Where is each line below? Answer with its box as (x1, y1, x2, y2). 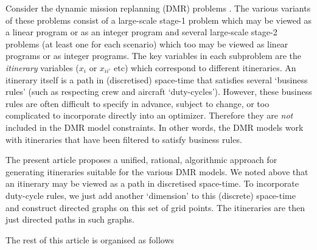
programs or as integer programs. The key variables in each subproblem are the (5, 49, 302, 62)
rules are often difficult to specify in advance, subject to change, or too (5, 97, 270, 109)
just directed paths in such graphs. (5, 213, 134, 226)
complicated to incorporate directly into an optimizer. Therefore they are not (5, 109, 293, 122)
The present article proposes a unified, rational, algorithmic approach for (5, 153, 277, 166)
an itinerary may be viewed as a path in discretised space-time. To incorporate (5, 177, 299, 190)
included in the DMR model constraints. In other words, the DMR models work (5, 120, 304, 133)
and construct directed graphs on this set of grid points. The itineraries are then (5, 201, 305, 214)
